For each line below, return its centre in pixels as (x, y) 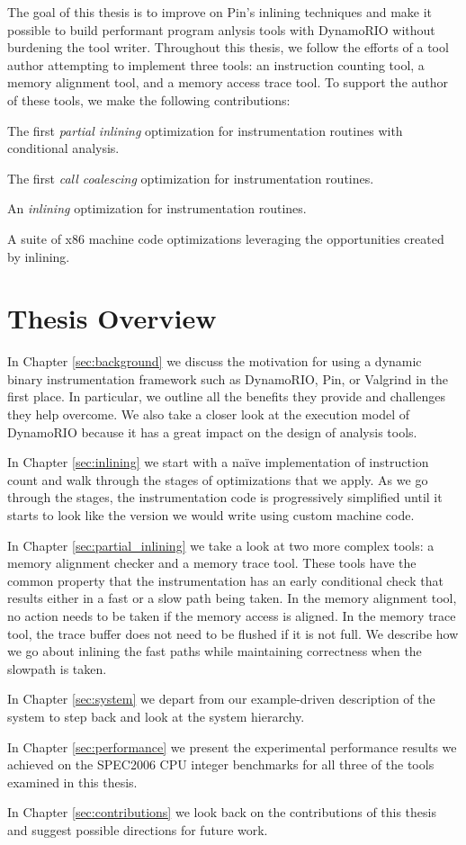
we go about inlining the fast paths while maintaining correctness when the (215, 651)
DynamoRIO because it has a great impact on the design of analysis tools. (212, 431)
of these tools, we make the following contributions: (149, 99)
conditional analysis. (63, 148)
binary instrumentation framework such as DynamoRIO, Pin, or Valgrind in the (228, 378)
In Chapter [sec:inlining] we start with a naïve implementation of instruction (218, 462)
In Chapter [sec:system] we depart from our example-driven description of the (221, 699)
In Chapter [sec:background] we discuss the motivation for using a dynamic (215, 361)
